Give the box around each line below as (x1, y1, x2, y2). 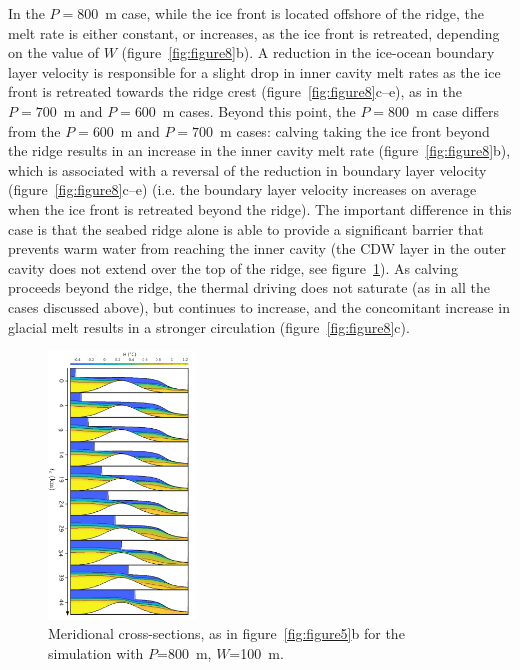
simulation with (48, 642, 144, 663)
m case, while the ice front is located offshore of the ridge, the (105, 3, 484, 23)
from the (8, 120, 61, 141)
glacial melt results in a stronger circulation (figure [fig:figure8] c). (8, 316, 410, 337)
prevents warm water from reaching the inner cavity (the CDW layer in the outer (8, 238, 506, 259)
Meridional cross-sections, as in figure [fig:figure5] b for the (48, 623, 405, 644)
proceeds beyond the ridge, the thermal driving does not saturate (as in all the (8, 277, 490, 298)
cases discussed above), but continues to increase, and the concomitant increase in (8, 296, 510, 317)
